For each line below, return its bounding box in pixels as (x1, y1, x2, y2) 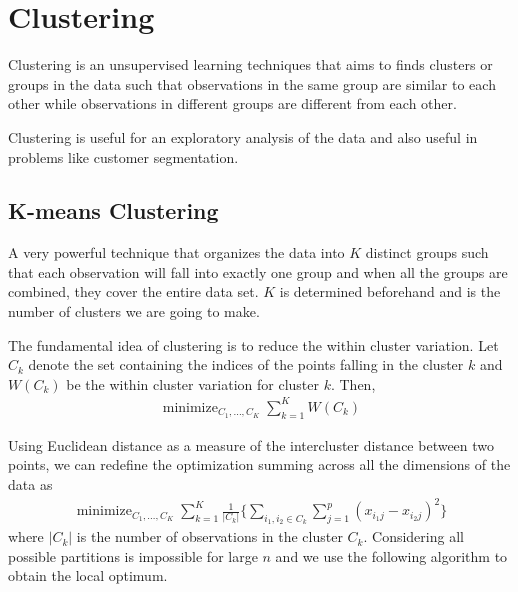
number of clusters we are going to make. (8, 301, 260, 322)
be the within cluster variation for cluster (66, 373, 319, 394)
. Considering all (363, 526, 464, 547)
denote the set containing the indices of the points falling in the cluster (28, 354, 464, 375)
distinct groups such (365, 242, 489, 263)
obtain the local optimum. (8, 565, 168, 586)
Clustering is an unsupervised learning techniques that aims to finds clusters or (8, 54, 493, 75)
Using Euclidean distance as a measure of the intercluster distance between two (8, 434, 495, 455)
